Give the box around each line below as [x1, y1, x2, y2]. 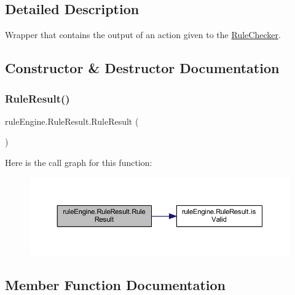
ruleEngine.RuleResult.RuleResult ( [5, 114, 139, 127]
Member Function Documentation [5, 275, 226, 294]
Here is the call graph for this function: [5, 155, 152, 168]
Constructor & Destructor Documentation [5, 58, 280, 77]
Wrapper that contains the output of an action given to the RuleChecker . [5, 28, 281, 41]
